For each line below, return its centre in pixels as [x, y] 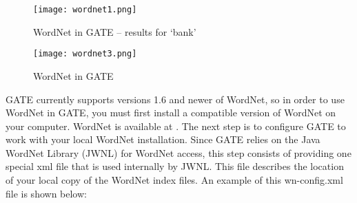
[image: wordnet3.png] [85, 54]
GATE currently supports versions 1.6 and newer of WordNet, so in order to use [175, 99]
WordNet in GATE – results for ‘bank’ [115, 31]
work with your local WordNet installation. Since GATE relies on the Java [163, 139]
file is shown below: [46, 193]
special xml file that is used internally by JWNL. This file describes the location [175, 166]
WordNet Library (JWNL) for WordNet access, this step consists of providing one [178, 152]
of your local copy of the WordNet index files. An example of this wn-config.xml [174, 180]
